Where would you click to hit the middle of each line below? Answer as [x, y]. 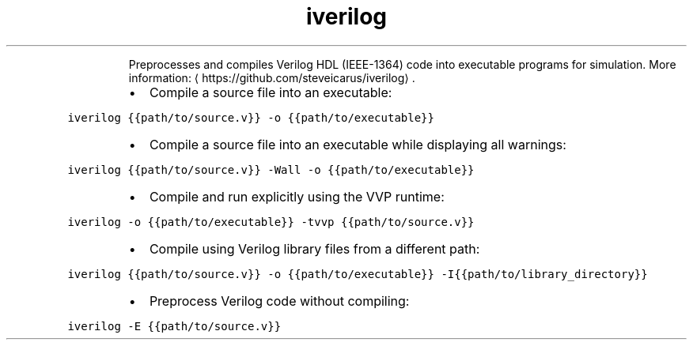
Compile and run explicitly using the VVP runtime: [297, 196]
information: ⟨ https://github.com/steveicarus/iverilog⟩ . [272, 77]
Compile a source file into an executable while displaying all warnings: [358, 144]
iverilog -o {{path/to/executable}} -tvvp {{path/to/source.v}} [271, 222]
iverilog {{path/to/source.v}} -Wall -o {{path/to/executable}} [271, 169]
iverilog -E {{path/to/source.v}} [174, 326]
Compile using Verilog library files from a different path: [314, 248]
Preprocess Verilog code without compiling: [279, 301]
